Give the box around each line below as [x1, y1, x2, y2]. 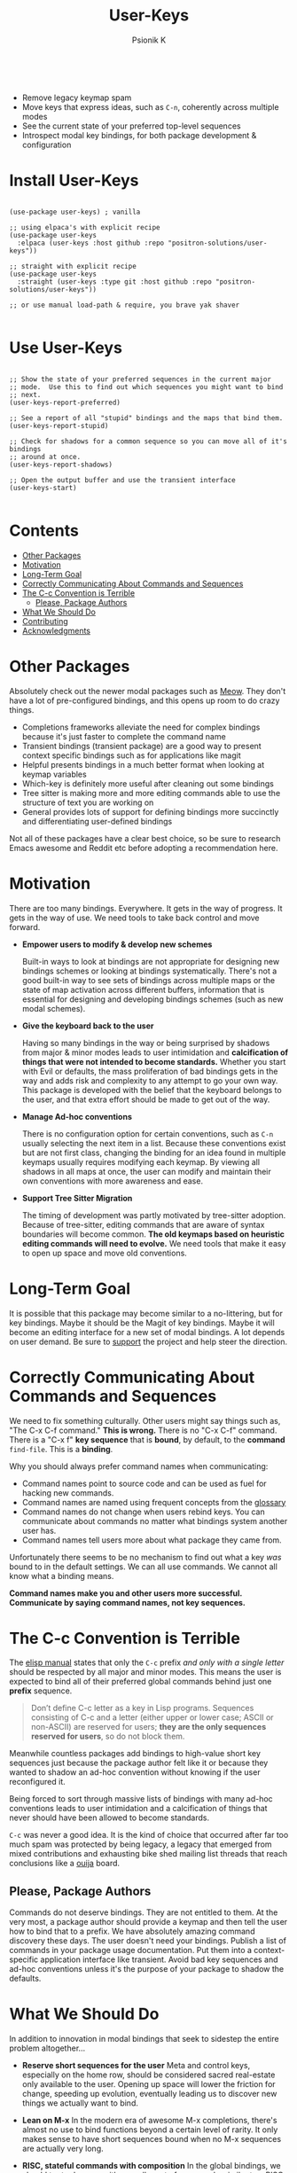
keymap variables [21, 769, 87, 779]
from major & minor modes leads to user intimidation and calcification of [21, 1047, 289, 1058]
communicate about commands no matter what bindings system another [21, 1515, 288, 1526]
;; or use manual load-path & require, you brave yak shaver [9, 301, 240, 309]
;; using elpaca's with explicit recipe [9, 223, 161, 231]
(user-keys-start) [9, 483, 77, 492]
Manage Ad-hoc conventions [21, 1111, 133, 1122]
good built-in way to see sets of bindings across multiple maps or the [21, 974, 276, 985]
